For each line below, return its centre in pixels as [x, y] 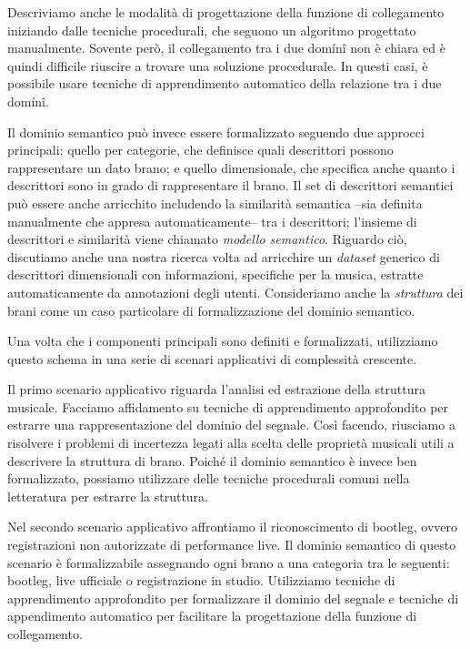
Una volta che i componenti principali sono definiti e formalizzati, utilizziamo [223, 341]
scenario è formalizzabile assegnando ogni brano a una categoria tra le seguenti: [229, 562]
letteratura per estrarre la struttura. [108, 496]
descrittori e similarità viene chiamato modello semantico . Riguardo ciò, [207, 239]
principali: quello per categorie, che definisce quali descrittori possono [200, 150]
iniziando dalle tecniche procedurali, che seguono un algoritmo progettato [212, 30]
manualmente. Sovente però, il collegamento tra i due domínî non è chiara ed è [226, 48]
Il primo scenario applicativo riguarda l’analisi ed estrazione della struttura [216, 389]
